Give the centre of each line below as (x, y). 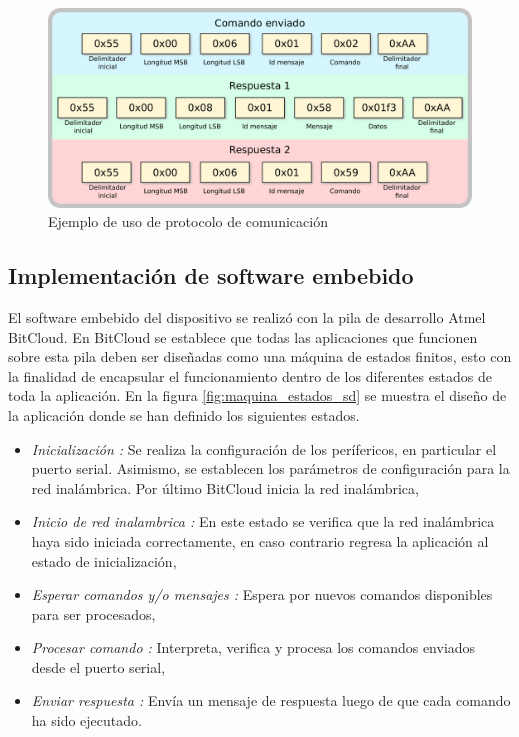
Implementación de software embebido (211, 275)
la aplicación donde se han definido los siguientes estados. (184, 414)
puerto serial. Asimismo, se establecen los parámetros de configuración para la (270, 468)
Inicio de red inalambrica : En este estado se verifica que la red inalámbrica (263, 521)
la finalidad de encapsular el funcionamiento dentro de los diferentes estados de (250, 375)
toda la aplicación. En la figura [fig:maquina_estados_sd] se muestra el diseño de (257, 395)
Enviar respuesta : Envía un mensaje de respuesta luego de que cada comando (271, 700)
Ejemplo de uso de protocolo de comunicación (188, 221)
